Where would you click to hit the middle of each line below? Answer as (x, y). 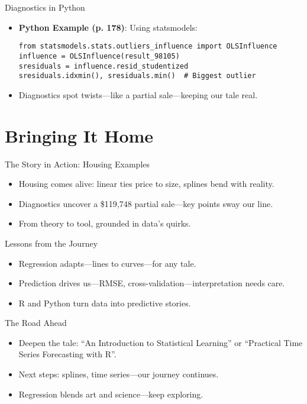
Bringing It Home (79, 135)
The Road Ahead (36, 323)
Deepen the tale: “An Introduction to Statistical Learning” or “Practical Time (161, 342)
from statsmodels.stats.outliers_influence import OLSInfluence (148, 46)
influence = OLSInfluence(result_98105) (99, 56)
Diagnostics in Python (45, 7)
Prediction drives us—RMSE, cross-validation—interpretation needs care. (152, 283)
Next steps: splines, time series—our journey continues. (119, 374)
